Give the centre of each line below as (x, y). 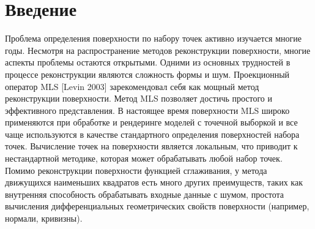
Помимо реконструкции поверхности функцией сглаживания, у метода (136, 170)
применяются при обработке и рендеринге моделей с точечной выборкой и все (151, 122)
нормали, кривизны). (44, 218)
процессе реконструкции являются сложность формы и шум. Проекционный (147, 74)
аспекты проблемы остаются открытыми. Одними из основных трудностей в (148, 62)
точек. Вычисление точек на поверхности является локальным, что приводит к (151, 146)
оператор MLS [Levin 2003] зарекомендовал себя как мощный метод (132, 86)
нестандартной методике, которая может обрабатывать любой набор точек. (144, 158)
